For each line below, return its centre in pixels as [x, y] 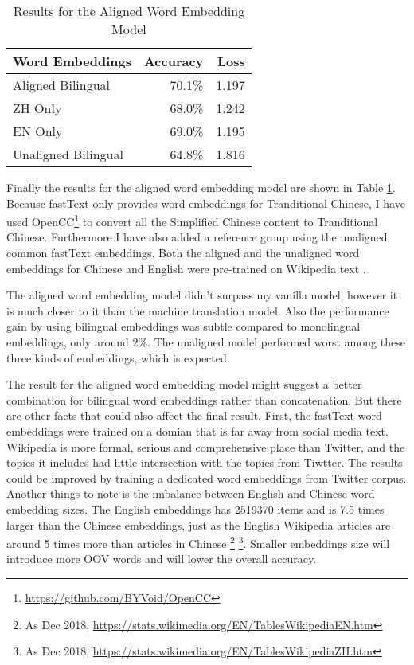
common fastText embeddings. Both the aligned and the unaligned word [183, 253]
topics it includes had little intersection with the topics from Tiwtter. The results [205, 462]
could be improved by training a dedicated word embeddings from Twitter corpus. [207, 477]
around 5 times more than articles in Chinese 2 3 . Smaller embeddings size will [198, 542]
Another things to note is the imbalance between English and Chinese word [191, 493]
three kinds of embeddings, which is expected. [118, 357]
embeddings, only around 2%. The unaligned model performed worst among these [206, 342]
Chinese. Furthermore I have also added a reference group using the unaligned [197, 237]
